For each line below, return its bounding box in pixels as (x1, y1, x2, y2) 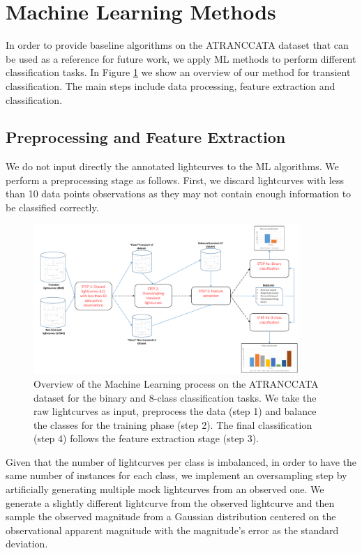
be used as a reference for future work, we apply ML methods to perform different (6, 51, 356, 66)
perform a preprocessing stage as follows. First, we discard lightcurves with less (6, 172, 344, 187)
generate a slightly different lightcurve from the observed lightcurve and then (6, 495, 335, 510)
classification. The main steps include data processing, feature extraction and (6, 78, 335, 93)
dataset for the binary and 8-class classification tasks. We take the (33, 390, 317, 404)
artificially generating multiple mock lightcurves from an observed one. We (6, 482, 324, 497)
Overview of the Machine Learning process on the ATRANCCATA (33, 376, 319, 391)
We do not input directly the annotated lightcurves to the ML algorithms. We (6, 159, 339, 174)
